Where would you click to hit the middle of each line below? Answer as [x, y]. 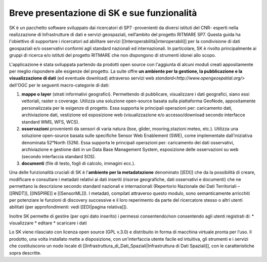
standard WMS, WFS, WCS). [50, 122]
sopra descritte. [25, 253]
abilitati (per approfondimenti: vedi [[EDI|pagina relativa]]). [68, 207]
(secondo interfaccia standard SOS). [59, 156]
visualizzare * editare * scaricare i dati [48, 223]
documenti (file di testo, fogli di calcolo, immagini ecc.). [78, 163]
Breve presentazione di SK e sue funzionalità [103, 13]
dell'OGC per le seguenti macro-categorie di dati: [59, 85]
